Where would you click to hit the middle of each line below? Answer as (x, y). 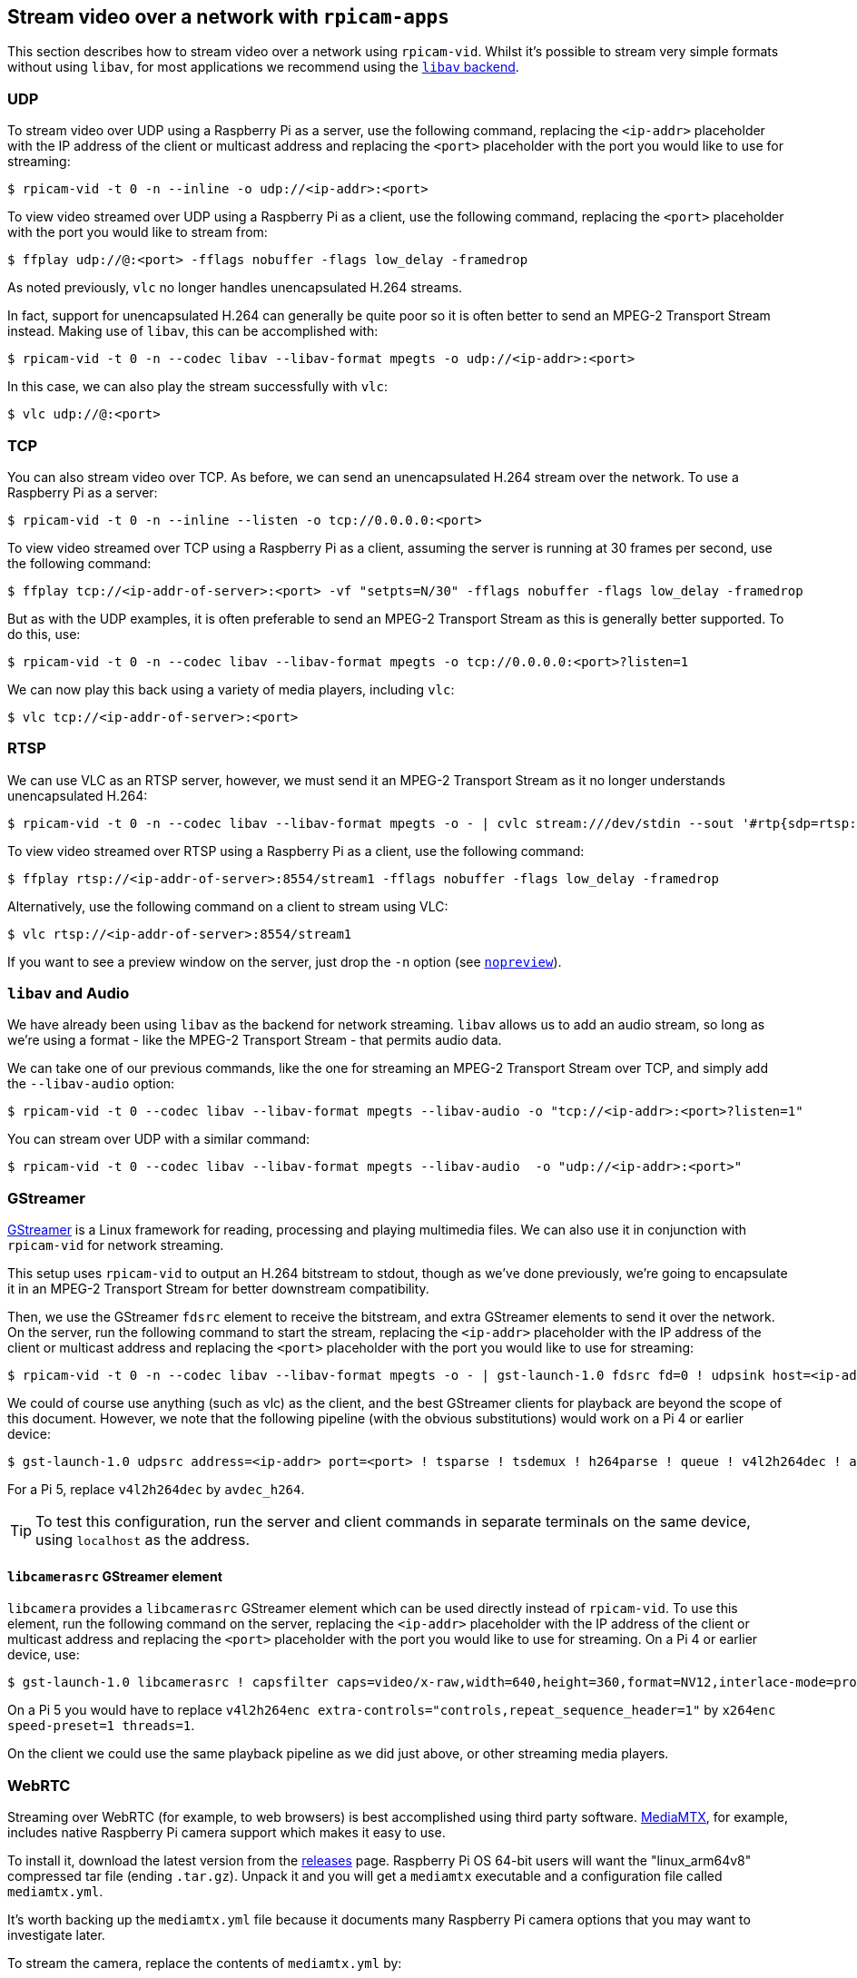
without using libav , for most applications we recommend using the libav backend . (263, 67)
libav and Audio (69, 994)
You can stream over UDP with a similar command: (159, 1139)
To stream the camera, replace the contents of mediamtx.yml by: (205, 1963)
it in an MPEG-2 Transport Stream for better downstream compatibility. (218, 1289)
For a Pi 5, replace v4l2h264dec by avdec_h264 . (156, 1490)
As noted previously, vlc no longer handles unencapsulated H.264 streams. (235, 288)
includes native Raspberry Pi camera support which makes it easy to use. (227, 1833)
